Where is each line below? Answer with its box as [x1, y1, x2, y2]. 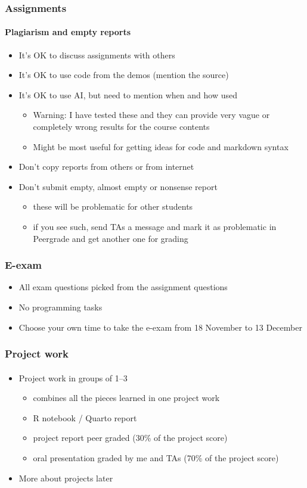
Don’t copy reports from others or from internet [18, 160, 194, 173]
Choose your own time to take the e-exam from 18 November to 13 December [18, 321, 302, 333]
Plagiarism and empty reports [5, 26, 131, 38]
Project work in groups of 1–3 [18, 371, 128, 384]
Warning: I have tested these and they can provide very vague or [33, 108, 270, 121]
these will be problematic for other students [33, 200, 193, 213]
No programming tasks [18, 300, 103, 313]
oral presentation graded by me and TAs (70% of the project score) [33, 451, 279, 464]
